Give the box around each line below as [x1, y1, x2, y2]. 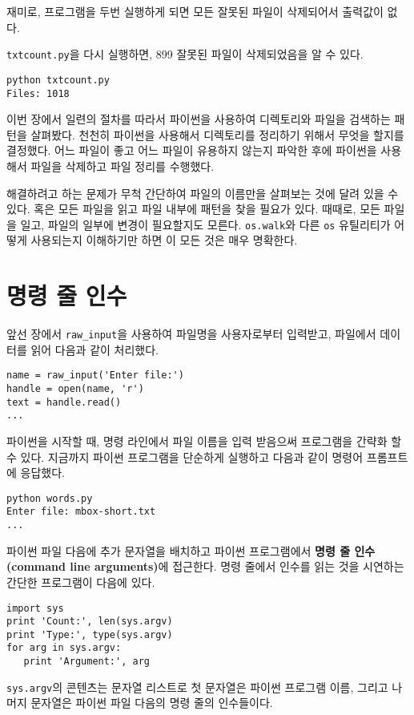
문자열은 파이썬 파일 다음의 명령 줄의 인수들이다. [30, 694, 273, 711]
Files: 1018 [6, 87, 70, 99]
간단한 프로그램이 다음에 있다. [6, 573, 155, 590]
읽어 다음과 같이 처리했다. [30, 341, 159, 357]
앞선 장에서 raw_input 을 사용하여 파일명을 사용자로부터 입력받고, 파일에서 [6, 325, 376, 342]
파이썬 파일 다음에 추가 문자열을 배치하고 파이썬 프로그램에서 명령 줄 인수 [6, 542, 376, 559]
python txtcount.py [6, 74, 110, 86]
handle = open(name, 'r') [6, 383, 144, 394]
